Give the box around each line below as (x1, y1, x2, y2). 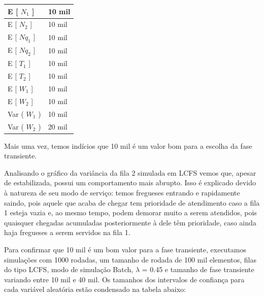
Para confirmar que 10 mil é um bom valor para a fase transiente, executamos (4, 244, 247, 254)
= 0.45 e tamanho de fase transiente (142, 264, 254, 275)
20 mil (48, 121, 68, 131)
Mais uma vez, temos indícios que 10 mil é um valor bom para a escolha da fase (4, 140, 252, 151)
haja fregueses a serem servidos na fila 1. (4, 227, 130, 238)
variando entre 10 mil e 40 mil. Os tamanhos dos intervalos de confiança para (4, 274, 245, 284)
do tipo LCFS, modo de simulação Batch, (4, 264, 134, 275)
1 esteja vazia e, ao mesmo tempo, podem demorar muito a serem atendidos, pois (4, 207, 257, 218)
